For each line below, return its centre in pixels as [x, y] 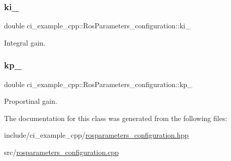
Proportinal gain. [31, 101]
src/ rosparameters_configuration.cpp [62, 152]
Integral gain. [25, 42]
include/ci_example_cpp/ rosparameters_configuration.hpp [97, 135]
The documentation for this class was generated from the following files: [116, 118]
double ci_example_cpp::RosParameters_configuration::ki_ [98, 26]
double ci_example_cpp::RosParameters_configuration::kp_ [99, 84]
